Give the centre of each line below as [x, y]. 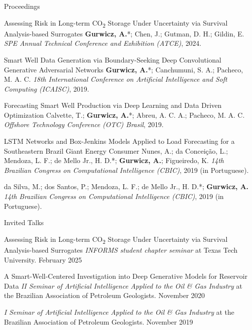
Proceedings [22, 6]
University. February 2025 [43, 259]
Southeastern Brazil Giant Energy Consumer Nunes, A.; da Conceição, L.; [116, 150]
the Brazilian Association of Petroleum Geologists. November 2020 [105, 295]
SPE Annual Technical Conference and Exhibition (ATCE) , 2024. [103, 43]
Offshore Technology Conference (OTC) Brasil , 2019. [84, 124]
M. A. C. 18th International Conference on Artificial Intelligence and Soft [116, 79]
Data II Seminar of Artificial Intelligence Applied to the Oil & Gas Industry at [123, 285]
